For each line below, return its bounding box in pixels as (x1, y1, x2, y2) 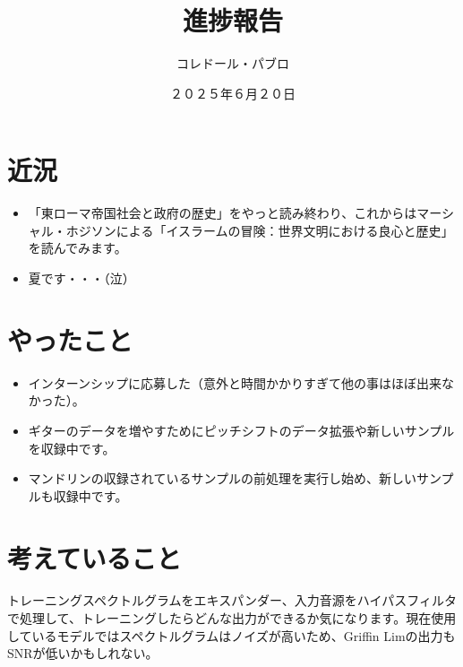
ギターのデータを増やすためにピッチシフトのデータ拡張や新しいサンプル (28, 420, 455, 439)
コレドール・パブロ (176, 54, 289, 73)
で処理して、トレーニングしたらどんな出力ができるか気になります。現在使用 (7, 609, 457, 628)
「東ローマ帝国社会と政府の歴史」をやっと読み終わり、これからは (28, 204, 417, 222)
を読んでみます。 (28, 238, 127, 257)
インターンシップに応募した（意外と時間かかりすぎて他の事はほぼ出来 (28, 373, 442, 392)
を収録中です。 (28, 438, 116, 457)
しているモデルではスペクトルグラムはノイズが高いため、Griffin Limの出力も (7, 626, 456, 645)
